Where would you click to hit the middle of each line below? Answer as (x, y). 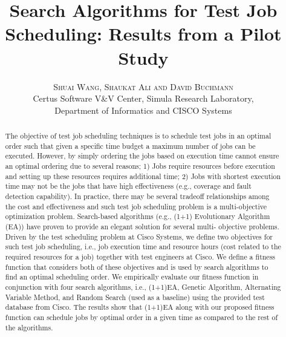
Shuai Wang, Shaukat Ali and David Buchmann (143, 86)
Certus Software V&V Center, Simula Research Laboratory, (143, 98)
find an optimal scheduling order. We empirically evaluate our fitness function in (132, 277)
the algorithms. (29, 327)
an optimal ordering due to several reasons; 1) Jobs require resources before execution (140, 166)
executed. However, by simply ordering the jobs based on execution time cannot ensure (142, 156)
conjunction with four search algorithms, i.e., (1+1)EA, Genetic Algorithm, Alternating (143, 286)
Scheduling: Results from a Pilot (143, 34)
